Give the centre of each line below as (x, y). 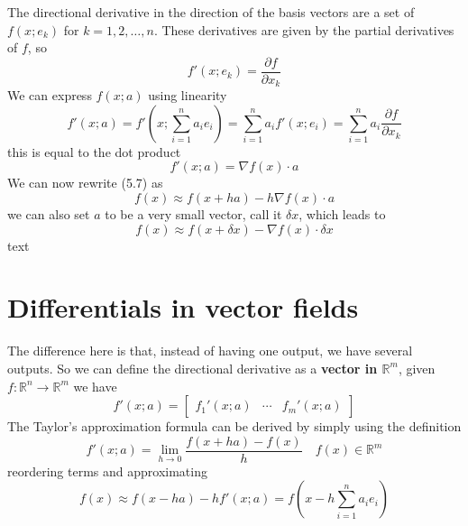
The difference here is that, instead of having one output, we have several (210, 351)
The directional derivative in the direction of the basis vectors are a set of (211, 12)
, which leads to (342, 214)
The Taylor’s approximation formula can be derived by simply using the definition (234, 426)
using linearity (188, 95)
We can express (50, 95)
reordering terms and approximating (107, 471)
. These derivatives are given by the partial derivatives (304, 29)
